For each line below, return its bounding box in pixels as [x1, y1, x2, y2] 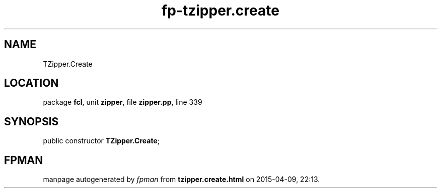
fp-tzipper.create [162, 2, 279, 19]
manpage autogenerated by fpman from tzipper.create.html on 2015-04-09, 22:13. [43, 175, 320, 184]
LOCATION [4, 77, 59, 90]
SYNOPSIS [4, 115, 59, 128]
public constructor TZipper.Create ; [43, 136, 160, 145]
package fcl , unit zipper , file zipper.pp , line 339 [43, 98, 202, 107]
